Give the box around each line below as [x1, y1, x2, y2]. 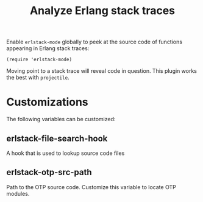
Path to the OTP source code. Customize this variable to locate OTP [6, 183, 177, 190]
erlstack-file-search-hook [6, 133, 108, 144]
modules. [6, 190, 30, 197]
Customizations [6, 95, 88, 109]
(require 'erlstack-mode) [6, 56, 72, 63]
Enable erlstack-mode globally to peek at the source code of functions [6, 38, 183, 46]
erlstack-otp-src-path [6, 167, 93, 178]
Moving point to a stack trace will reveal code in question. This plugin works [6, 67, 197, 75]
